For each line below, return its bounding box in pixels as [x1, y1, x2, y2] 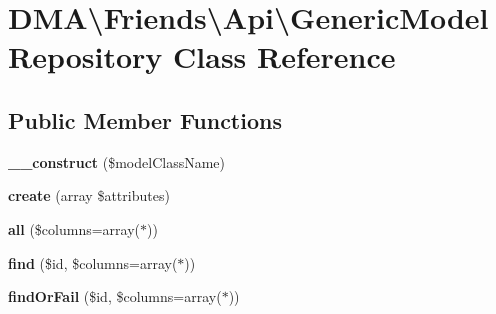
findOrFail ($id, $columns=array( [8, 286, 222, 307]
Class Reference [173, 36, 396, 77]
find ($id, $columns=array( [8, 252, 178, 273]
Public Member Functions [8, 104, 282, 135]
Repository [8, 36, 163, 77]
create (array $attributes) [8, 185, 170, 206]
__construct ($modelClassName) [8, 151, 226, 172]
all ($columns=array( [8, 218, 141, 239]
